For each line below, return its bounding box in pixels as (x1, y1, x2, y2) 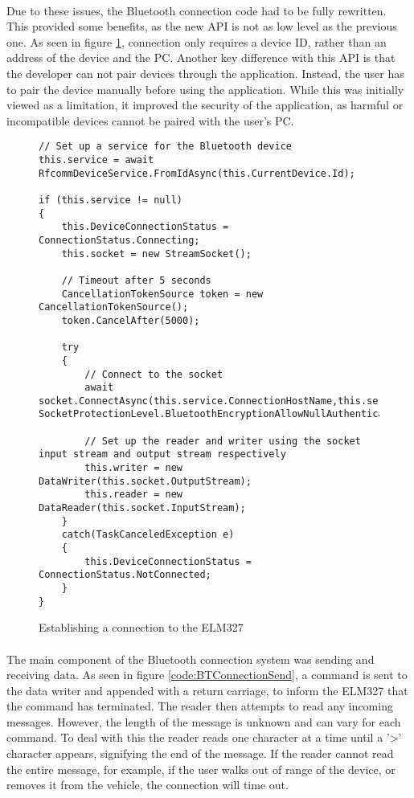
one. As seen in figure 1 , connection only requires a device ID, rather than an (6, 33, 387, 50)
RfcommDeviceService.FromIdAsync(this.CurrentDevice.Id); (39, 167, 355, 179)
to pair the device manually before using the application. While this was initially (6, 80, 404, 97)
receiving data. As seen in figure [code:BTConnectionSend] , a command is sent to (6, 666, 408, 683)
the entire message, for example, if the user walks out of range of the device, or (6, 760, 396, 777)
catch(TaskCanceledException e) (61, 529, 235, 541)
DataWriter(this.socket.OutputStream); (39, 475, 252, 487)
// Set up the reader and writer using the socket (84, 435, 361, 447)
